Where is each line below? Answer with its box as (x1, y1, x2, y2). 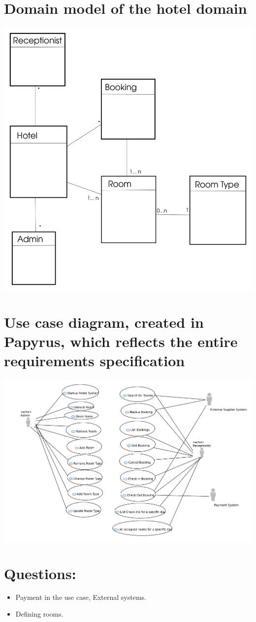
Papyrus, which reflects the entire (4, 331, 238, 351)
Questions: (4, 563, 76, 584)
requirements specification (4, 350, 185, 371)
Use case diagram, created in (4, 311, 204, 332)
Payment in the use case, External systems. (15, 592, 147, 602)
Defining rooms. (15, 608, 64, 619)
